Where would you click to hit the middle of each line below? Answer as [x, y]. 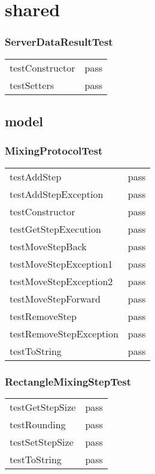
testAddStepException [57, 194]
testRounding [38, 424]
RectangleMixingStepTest [68, 381]
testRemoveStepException [64, 333]
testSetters [32, 85]
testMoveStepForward [55, 298]
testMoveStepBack [48, 246]
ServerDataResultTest [59, 42]
